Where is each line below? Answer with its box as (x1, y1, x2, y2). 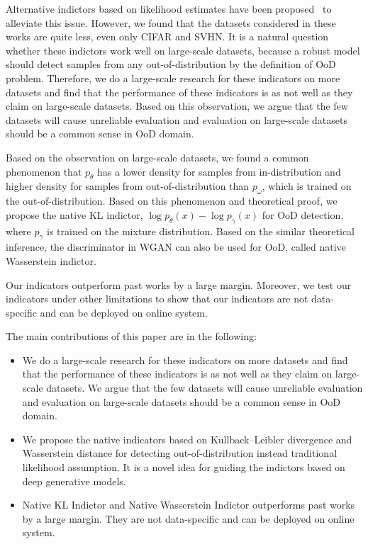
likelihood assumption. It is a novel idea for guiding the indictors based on (22, 460, 345, 475)
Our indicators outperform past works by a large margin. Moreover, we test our (6, 277, 352, 292)
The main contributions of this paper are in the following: (6, 329, 257, 344)
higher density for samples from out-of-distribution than (6, 178, 250, 193)
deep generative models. (22, 473, 126, 488)
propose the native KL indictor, (6, 207, 143, 222)
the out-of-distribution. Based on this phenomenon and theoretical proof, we (6, 193, 338, 208)
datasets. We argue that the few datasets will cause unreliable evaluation (46, 380, 363, 395)
